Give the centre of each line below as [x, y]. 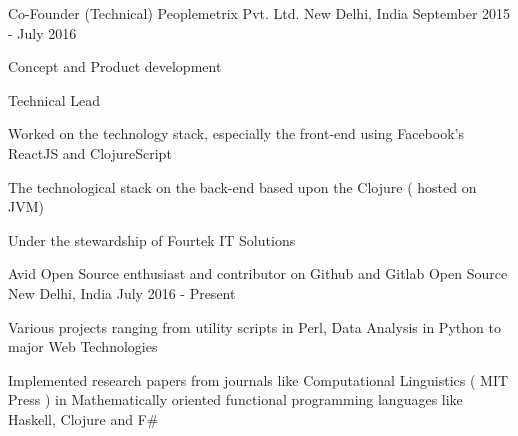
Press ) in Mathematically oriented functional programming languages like [235, 399]
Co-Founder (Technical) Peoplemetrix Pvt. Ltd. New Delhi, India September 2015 [259, 13]
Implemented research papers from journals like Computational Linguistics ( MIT [258, 379]
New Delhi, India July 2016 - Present [122, 292]
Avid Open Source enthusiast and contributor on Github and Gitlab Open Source [258, 273]
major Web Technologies [83, 346]
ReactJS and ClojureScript [90, 152]
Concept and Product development [115, 66]
